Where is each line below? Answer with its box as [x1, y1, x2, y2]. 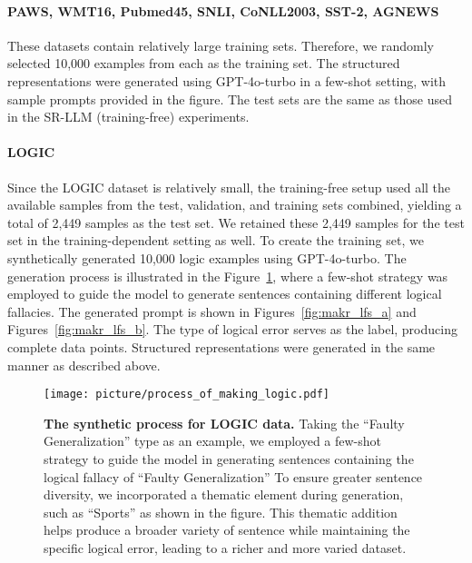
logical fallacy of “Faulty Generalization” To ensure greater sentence [44, 467, 423, 486]
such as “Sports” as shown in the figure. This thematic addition [44, 502, 398, 521]
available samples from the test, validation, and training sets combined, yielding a [7, 195, 462, 214]
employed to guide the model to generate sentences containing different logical [7, 284, 442, 303]
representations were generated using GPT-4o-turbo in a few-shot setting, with [7, 71, 447, 90]
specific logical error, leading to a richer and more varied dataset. [44, 538, 407, 557]
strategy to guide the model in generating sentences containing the [44, 449, 414, 468]
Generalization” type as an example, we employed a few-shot [44, 431, 382, 450]
